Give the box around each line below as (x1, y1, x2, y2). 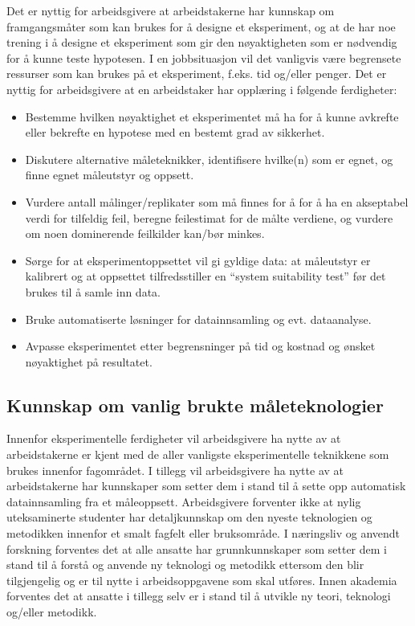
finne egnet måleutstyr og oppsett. (25, 166, 194, 183)
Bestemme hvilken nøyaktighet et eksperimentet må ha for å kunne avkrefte (25, 108, 399, 125)
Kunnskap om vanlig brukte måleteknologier (6, 392, 384, 417)
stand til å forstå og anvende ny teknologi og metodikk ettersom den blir (6, 556, 364, 573)
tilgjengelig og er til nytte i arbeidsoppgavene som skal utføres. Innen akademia (6, 571, 397, 588)
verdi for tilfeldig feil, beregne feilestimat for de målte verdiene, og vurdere (25, 209, 393, 226)
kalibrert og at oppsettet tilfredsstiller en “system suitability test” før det (25, 268, 386, 284)
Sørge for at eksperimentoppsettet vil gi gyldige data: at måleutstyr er (25, 252, 371, 268)
